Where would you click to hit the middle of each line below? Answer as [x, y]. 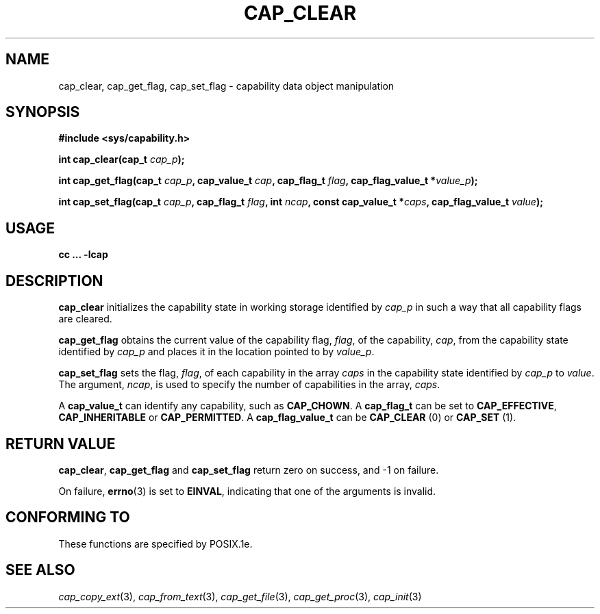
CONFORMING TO [68, 517]
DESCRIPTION [54, 281]
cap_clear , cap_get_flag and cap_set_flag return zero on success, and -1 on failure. [249, 470]
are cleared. [85, 319]
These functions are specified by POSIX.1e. [155, 543]
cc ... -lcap [83, 255]
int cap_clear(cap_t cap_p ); [122, 159]
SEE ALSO [40, 570]
